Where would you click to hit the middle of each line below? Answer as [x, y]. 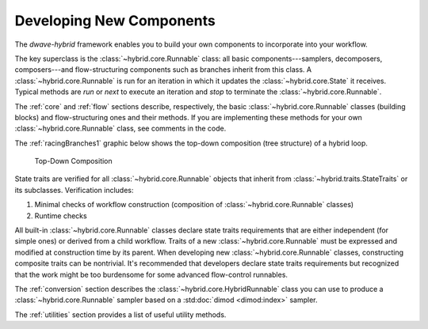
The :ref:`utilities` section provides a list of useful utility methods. [120, 314]
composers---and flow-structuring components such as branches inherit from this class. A [163, 70]
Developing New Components [115, 21]
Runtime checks [61, 216]
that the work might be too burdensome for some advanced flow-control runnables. [151, 274]
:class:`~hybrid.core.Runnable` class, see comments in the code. [120, 129]
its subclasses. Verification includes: [74, 190]
